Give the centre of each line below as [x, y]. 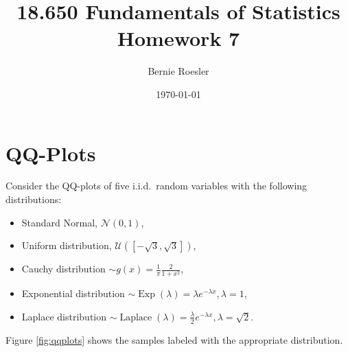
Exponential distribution [73, 293]
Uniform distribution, [67, 245]
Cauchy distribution [63, 269]
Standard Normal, [59, 222]
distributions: [34, 199]
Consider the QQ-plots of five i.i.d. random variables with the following [156, 186]
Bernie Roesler [178, 71]
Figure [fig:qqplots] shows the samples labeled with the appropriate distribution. [174, 339]
